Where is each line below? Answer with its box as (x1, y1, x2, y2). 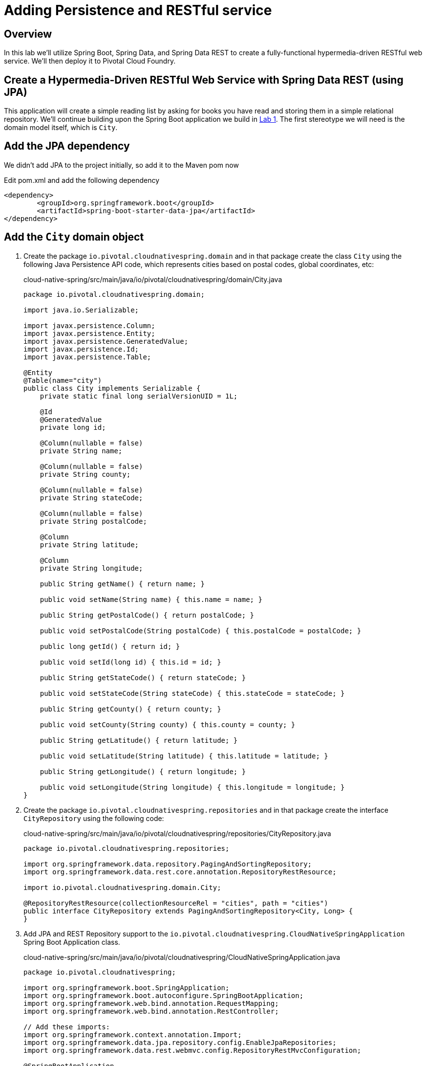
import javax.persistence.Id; (23, 345, 139, 353)
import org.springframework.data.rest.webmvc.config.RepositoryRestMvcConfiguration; (23, 1046, 362, 1054)
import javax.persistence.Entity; (23, 329, 155, 337)
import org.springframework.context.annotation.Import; (23, 1030, 242, 1039)
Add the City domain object (4, 231, 144, 244)
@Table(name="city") (23, 376, 102, 384)
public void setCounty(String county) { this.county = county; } (40, 720, 296, 729)
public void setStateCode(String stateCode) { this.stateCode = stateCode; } (40, 689, 345, 697)
